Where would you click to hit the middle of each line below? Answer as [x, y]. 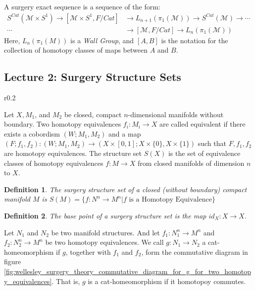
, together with [88, 252]
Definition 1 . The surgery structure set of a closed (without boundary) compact [126, 189]
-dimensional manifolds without [176, 114]
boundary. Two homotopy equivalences [63, 124]
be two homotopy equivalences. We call [104, 242]
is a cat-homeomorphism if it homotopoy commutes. [167, 281]
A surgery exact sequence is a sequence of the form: [82, 6]
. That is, [66, 281]
